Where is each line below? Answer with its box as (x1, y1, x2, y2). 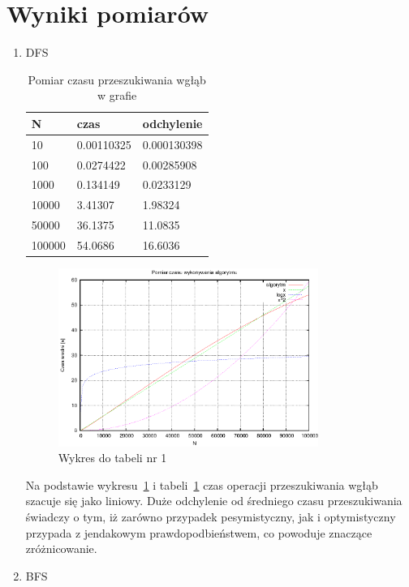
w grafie (97, 87, 137, 104)
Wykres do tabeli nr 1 (58, 449, 167, 466)
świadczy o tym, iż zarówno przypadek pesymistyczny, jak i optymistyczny (25, 508, 396, 525)
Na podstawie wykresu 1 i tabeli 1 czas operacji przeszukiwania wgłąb (25, 476, 378, 493)
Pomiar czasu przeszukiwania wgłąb (28, 71, 206, 88)
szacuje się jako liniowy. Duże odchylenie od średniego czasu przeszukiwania (25, 492, 403, 509)
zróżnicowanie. (25, 540, 97, 557)
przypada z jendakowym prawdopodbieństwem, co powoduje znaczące (25, 524, 372, 541)
